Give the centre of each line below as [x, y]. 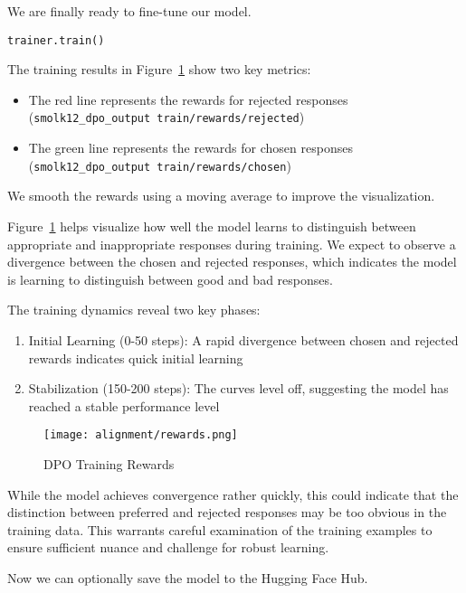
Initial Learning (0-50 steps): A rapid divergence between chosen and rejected [243, 339]
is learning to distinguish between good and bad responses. [170, 279]
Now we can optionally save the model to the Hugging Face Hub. [188, 577]
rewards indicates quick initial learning [136, 358]
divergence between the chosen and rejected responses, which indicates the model [232, 262]
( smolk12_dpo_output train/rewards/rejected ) [166, 117]
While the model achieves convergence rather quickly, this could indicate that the [233, 494]
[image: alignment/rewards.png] [141, 435]
